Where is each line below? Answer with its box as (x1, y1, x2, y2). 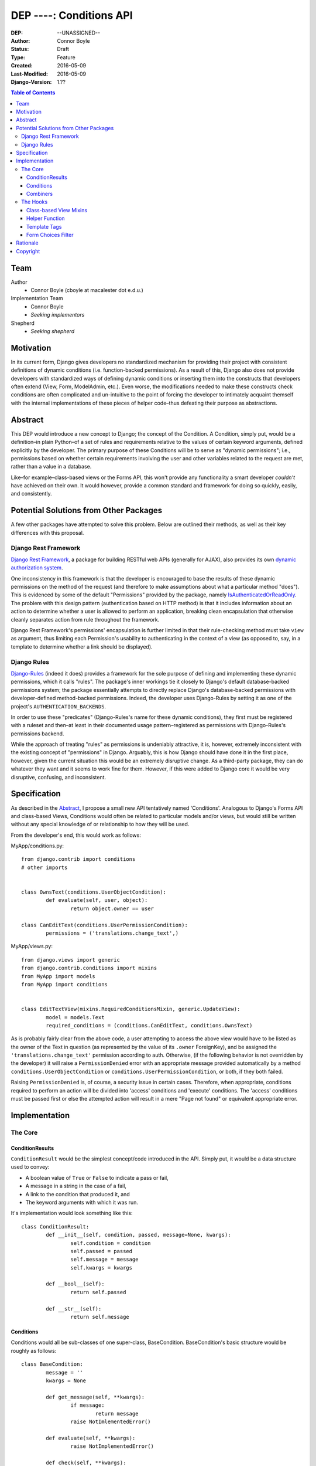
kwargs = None (46, 1377, 87, 1384)
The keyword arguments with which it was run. (25, 1199, 139, 1206)
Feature (57, 53, 75, 61)
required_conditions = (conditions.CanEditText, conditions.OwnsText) (46, 1022, 253, 1029)
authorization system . (11, 564, 63, 571)
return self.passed (70, 1289, 126, 1295)
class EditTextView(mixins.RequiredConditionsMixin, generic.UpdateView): (21, 1006, 241, 1013)
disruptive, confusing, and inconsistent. (11, 773, 107, 780)
